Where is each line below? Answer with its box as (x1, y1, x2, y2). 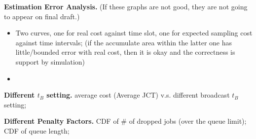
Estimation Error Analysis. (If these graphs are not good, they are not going (4, 1, 248, 11)
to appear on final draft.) (4, 11, 80, 21)
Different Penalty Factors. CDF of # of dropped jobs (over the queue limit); (4, 116, 247, 126)
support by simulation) (15, 56, 85, 67)
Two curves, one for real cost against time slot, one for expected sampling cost (15, 28, 253, 38)
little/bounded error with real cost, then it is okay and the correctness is (15, 47, 235, 57)
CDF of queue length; (4, 125, 70, 136)
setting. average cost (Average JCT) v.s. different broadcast (46, 90, 230, 100)
